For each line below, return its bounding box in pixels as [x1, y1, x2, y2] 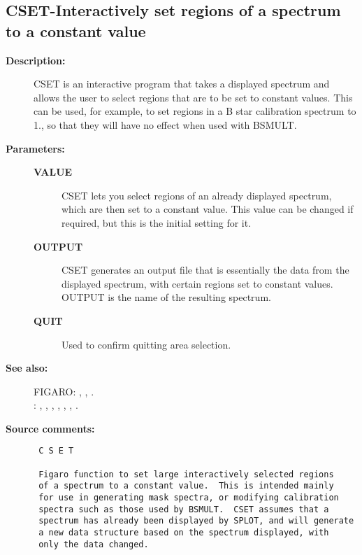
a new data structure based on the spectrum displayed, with [38, 528, 329, 538]
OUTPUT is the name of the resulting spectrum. [61, 290, 271, 304]
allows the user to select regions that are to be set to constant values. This [34, 90, 353, 104]
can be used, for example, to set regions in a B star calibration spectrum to [34, 104, 356, 118]
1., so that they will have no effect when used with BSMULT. [34, 117, 297, 132]
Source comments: [6, 421, 95, 435]
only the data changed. [38, 539, 149, 549]
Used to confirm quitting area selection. [61, 337, 231, 351]
